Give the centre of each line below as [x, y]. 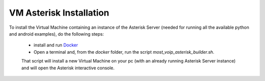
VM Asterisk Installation [59, 13]
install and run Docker [56, 45]
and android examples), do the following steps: [56, 34]
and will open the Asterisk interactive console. [68, 68]
